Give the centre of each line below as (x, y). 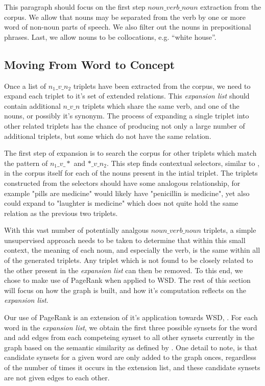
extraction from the (231, 7)
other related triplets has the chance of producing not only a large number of (125, 125)
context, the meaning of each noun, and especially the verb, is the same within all (132, 250)
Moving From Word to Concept (90, 64)
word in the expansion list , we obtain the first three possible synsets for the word (131, 327)
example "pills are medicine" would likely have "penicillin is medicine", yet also (127, 193)
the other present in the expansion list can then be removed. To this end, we (124, 270)
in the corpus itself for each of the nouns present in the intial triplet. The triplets (131, 173)
